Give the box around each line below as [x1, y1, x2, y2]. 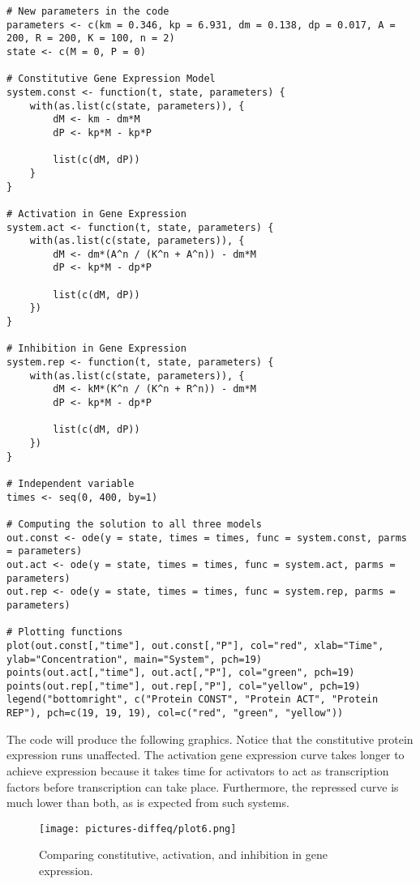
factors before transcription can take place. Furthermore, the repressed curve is [6, 778, 399, 795]
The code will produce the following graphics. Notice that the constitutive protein [6, 730, 414, 747]
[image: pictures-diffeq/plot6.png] [39, 822, 237, 835]
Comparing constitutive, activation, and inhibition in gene [39, 846, 328, 863]
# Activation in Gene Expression [6, 207, 186, 220]
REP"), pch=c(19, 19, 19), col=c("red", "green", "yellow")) [6, 707, 344, 720]
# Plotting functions [6, 626, 123, 638]
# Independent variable [6, 477, 135, 489]
